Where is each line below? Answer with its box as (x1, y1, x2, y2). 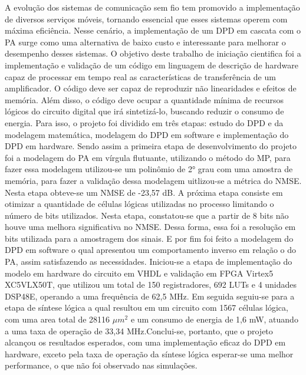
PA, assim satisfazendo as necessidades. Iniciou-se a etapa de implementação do (5, 255, 292, 268)
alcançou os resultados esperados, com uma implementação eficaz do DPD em (5, 336, 286, 348)
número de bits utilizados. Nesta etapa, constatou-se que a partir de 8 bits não (5, 209, 289, 221)
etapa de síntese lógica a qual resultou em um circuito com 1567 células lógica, (5, 301, 288, 314)
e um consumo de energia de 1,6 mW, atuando (130, 313, 298, 325)
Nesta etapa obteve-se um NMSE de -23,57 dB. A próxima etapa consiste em (5, 186, 283, 198)
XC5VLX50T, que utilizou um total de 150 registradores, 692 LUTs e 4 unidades (5, 278, 297, 291)
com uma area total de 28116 (5, 313, 110, 325)
